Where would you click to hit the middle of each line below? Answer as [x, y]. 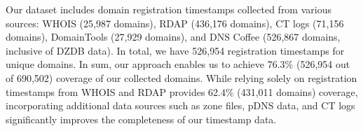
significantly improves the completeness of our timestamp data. [141, 119]
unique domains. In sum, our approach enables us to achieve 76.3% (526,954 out [178, 64]
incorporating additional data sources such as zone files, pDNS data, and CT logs [180, 105]
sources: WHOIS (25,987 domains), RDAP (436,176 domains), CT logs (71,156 [175, 23]
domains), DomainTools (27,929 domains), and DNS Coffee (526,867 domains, [173, 37]
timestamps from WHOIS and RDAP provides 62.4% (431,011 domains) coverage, [182, 91]
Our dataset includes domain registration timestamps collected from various [169, 9]
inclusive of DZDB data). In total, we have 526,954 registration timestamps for [175, 50]
